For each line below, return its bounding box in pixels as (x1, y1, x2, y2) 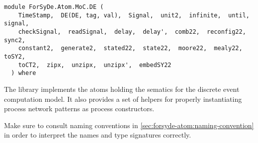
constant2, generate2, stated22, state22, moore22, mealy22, (18, 45, 243, 52)
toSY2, (4, 53, 25, 60)
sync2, (4, 36, 25, 44)
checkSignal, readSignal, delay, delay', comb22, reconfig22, (18, 28, 246, 35)
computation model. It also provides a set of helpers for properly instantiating (4, 93, 242, 104)
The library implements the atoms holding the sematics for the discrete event (4, 83, 240, 94)
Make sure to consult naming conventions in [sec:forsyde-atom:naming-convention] (4, 120, 254, 130)
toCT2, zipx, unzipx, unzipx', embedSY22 (18, 61, 172, 69)
